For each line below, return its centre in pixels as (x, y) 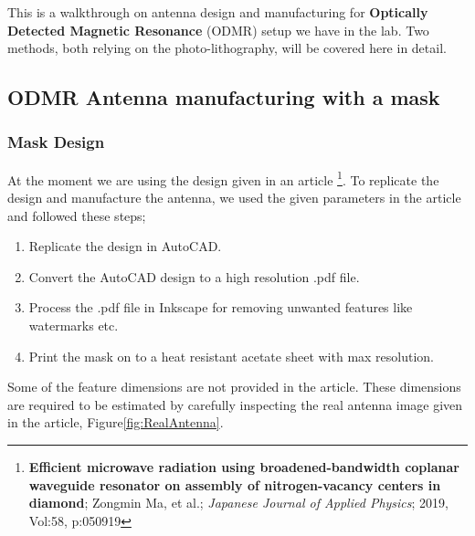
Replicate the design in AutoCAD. (125, 246)
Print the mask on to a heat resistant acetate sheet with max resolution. (232, 356)
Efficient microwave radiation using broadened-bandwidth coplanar (244, 466)
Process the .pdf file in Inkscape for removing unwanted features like (221, 307)
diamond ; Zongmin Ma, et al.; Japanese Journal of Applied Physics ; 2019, (238, 503)
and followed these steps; (77, 215)
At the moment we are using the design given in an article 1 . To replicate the (223, 178)
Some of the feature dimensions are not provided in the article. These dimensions (234, 387)
